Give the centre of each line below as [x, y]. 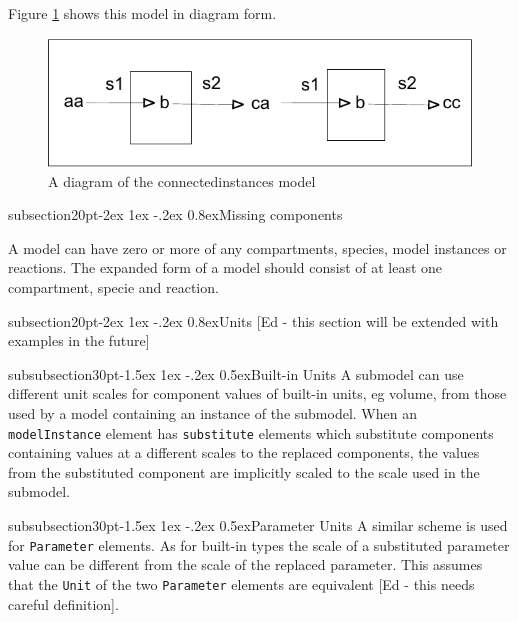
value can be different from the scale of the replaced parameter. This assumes [245, 564]
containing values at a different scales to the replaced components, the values [244, 452]
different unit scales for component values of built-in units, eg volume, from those [257, 393]
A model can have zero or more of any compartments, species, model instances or [257, 247]
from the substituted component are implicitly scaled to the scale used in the [244, 471]
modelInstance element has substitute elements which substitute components [251, 432]
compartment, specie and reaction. [113, 287]
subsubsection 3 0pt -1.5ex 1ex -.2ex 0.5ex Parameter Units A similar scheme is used [258, 525]
